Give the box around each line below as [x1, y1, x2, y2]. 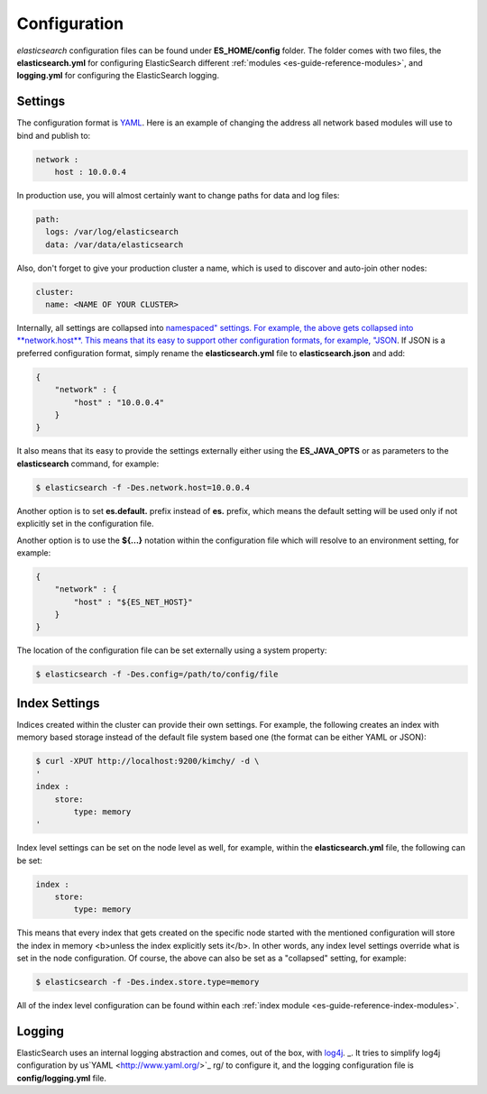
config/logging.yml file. [16, 1072, 107, 1083]
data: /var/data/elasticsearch [45, 239, 184, 250]
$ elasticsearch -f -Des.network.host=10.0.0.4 [35, 483, 250, 492]
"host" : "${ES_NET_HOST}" [73, 596, 193, 607]
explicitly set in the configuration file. [16, 519, 154, 529]
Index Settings [16, 695, 100, 711]
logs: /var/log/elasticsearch [45, 226, 179, 237]
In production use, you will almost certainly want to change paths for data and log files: [16, 189, 340, 200]
